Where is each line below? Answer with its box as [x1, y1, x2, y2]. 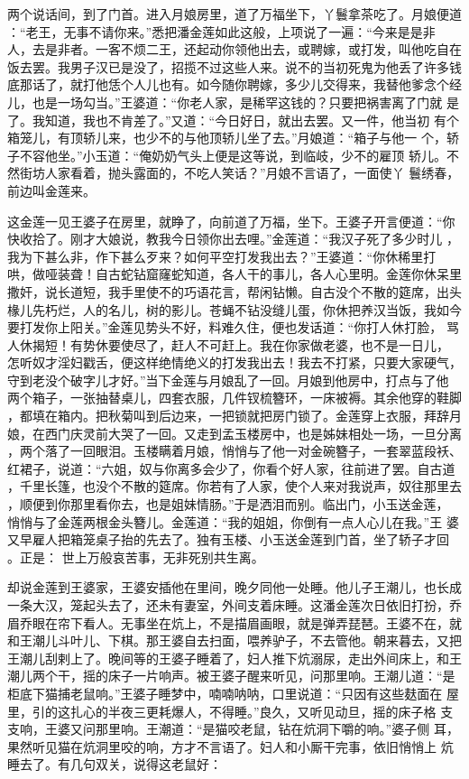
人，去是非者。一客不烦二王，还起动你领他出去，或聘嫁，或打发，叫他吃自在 [7, 40, 462, 59]
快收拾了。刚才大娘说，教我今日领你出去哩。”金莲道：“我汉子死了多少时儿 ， [7, 229, 459, 248]
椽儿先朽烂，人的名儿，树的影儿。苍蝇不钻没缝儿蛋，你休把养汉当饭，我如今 [7, 300, 462, 319]
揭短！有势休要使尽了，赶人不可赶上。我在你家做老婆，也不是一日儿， [32, 335, 449, 354]
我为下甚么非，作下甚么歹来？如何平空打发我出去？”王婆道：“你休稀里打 [7, 246, 437, 265]
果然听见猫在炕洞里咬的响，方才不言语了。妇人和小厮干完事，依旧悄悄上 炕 [7, 737, 454, 756]
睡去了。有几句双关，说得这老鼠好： [7, 755, 222, 774]
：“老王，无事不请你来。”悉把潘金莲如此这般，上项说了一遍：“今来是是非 [7, 22, 436, 41]
